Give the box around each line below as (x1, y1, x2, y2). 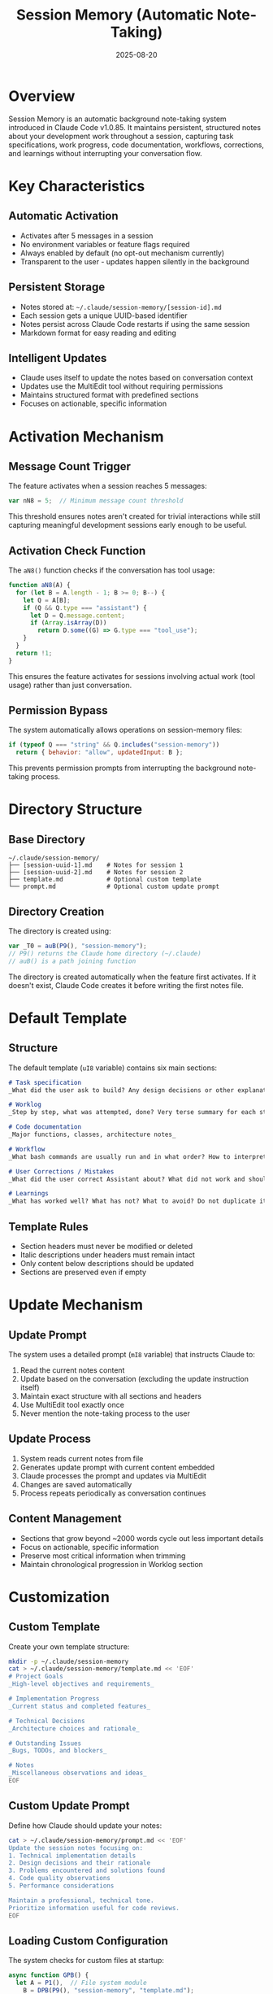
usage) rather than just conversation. (8, 680, 132, 690)
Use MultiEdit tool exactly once (19, 1400, 124, 1409)
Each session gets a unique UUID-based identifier (19, 311, 188, 320)
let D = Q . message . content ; (29, 612, 126, 620)
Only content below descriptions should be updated (19, 1258, 194, 1268)
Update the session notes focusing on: (8, 1844, 144, 1852)
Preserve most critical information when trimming (19, 1551, 186, 1561)
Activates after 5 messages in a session (19, 230, 154, 241)
